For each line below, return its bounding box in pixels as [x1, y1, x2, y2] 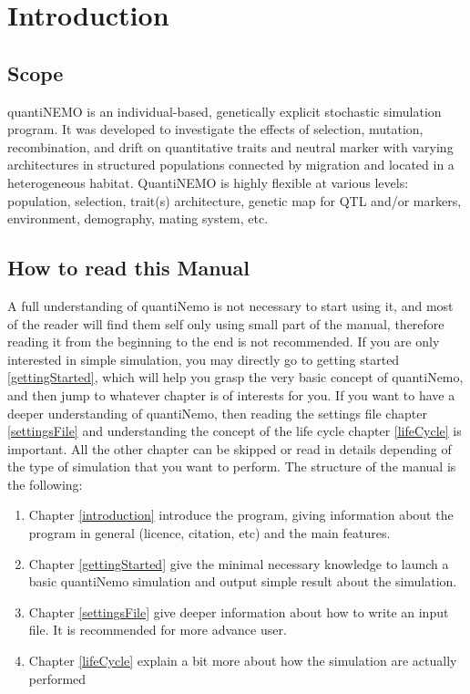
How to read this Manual [7, 254, 250, 282]
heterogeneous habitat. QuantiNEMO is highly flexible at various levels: [7, 172, 409, 192]
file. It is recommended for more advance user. [28, 620, 287, 639]
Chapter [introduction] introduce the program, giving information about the [28, 505, 454, 524]
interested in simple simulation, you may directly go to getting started [7, 349, 400, 368]
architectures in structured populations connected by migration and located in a [7, 155, 455, 174]
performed [28, 668, 87, 688]
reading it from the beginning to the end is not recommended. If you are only [7, 332, 440, 351]
